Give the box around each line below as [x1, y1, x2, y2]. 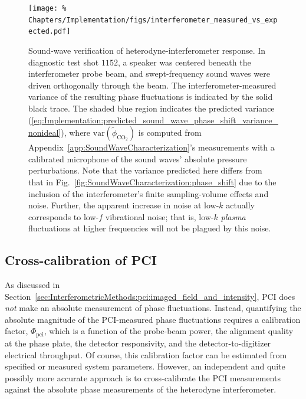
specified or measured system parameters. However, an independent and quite [5, 360, 285, 372]
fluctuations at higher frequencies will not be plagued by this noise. [28, 222, 271, 234]
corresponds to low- [28, 210, 99, 223]
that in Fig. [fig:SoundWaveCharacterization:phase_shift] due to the [28, 175, 277, 188]
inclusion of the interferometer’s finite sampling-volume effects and [28, 187, 269, 199]
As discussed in [5, 279, 60, 291]
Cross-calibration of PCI [5, 251, 157, 269]
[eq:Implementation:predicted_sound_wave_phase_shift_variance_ [31, 113, 278, 126]
